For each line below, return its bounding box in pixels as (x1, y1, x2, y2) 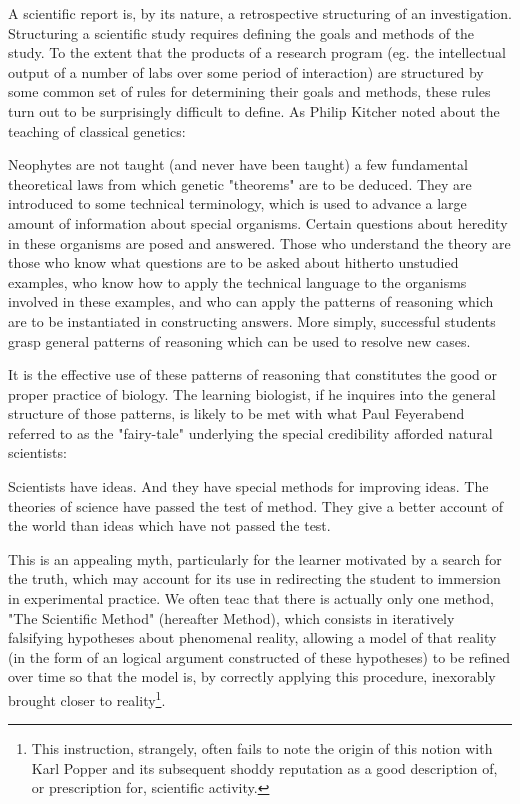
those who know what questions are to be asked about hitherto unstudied (8, 252, 459, 273)
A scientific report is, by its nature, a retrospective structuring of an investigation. (8, 3, 512, 23)
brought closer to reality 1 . (8, 687, 166, 710)
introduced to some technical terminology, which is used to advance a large (8, 193, 467, 214)
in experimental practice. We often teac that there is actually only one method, (8, 588, 494, 609)
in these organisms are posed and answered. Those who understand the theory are (8, 232, 511, 253)
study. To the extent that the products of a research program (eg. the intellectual (8, 42, 506, 63)
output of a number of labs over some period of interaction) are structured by (8, 61, 484, 82)
